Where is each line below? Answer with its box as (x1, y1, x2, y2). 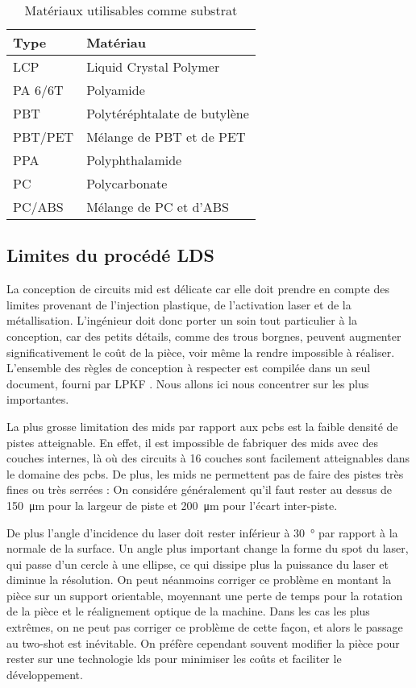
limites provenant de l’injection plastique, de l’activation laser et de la (6, 296, 352, 313)
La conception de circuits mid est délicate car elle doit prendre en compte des (6, 280, 389, 297)
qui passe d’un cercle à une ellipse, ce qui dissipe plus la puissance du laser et (6, 555, 389, 572)
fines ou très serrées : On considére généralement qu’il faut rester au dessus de (6, 481, 393, 498)
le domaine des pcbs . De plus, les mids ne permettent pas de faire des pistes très (6, 465, 404, 482)
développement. (6, 665, 83, 682)
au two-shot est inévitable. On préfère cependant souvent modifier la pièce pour (6, 634, 400, 651)
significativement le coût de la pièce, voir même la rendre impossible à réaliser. (6, 343, 395, 360)
